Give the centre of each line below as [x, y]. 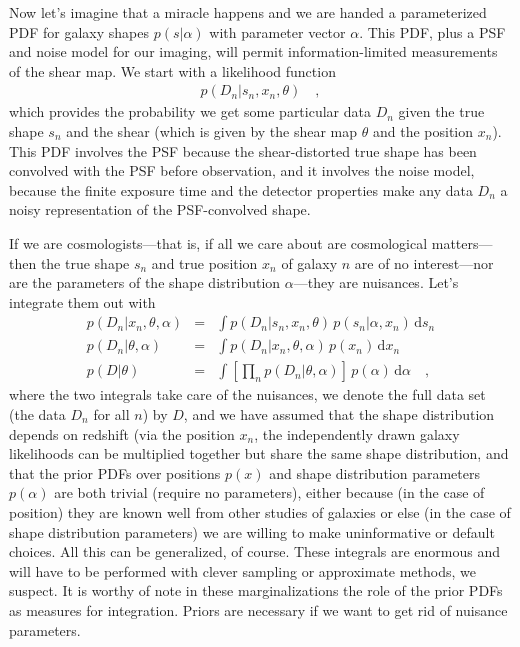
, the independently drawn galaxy [357, 433]
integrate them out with [82, 301]
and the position [423, 131]
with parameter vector [277, 31]
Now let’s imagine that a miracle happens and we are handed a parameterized [248, 12]
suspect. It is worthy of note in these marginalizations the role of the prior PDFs [256, 590]
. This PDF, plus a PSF [432, 31]
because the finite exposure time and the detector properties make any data [241, 189]
